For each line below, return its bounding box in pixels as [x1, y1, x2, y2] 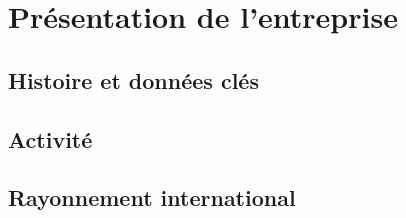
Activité [8, 123, 93, 154]
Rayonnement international [8, 182, 296, 213]
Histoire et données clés [8, 64, 259, 95]
